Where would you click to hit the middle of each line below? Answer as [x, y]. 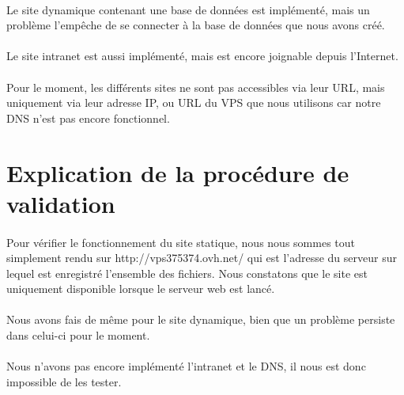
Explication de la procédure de [178, 172]
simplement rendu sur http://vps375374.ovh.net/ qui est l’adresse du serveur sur [202, 258]
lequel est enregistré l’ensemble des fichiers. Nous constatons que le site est [187, 273]
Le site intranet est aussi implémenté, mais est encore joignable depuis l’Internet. [202, 56]
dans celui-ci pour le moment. [78, 335]
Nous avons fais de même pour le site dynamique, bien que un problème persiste [201, 319]
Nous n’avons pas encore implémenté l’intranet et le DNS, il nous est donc [186, 366]
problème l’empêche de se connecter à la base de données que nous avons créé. [196, 25]
